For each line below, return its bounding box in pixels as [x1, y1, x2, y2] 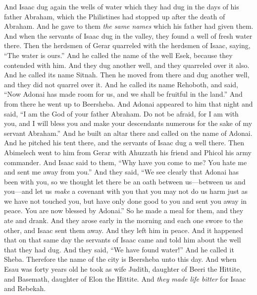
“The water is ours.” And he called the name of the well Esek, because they [4, 50, 233, 60]
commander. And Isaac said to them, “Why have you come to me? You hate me [4, 157, 247, 167]
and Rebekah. [4, 283, 46, 294]
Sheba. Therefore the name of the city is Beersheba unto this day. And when [4, 254, 237, 264]
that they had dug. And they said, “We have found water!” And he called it [4, 244, 234, 254]
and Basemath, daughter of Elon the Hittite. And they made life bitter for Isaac [4, 273, 246, 284]
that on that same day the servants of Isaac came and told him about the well [4, 235, 241, 245]
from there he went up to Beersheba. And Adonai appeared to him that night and [4, 98, 253, 109]
